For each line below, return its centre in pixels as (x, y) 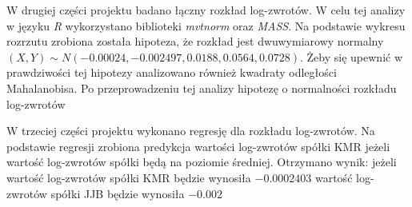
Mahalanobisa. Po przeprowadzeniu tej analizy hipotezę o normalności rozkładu (202, 88)
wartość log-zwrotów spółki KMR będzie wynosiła (129, 177)
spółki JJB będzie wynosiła (118, 193)
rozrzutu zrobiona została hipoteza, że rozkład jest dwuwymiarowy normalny (195, 41)
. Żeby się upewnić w (352, 56)
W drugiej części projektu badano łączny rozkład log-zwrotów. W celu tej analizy (206, 10)
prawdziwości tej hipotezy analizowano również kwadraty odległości (172, 72)
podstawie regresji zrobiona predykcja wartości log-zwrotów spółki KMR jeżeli (198, 146)
